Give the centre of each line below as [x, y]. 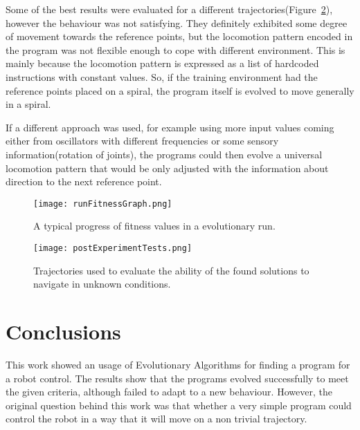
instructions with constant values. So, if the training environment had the [162, 76]
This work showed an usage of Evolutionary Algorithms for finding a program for [178, 364]
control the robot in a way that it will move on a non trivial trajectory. [156, 419]
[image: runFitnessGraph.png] [103, 204]
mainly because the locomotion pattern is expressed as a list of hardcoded [162, 63]
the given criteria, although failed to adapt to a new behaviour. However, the [169, 392]
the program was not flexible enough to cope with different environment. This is [175, 49]
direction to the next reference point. [84, 181]
